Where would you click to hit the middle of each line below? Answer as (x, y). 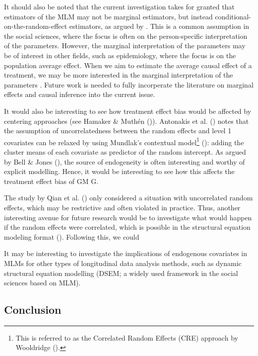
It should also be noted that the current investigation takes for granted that (119, 6)
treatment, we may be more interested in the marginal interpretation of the (119, 75)
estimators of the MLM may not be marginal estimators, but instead (108, 16)
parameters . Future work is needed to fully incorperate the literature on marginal (129, 84)
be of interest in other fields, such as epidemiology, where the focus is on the (120, 55)
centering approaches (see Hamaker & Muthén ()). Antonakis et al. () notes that (127, 121)
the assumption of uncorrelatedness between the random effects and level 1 (118, 131)
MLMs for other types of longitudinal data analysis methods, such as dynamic (123, 263)
